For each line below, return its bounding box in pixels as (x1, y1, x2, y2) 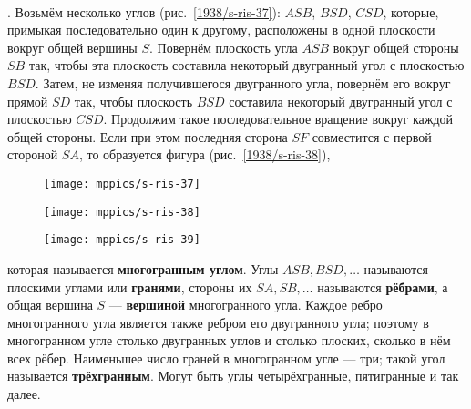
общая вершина (7, 295, 93, 314)
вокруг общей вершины (7, 37, 138, 56)
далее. (7, 384, 41, 404)
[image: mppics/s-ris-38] (44, 205, 200, 219)
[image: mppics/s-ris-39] (44, 233, 200, 247)
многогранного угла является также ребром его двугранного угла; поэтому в (7, 312, 429, 332)
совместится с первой (312, 127, 432, 146)
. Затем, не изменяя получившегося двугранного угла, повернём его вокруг (35, 73, 451, 92)
